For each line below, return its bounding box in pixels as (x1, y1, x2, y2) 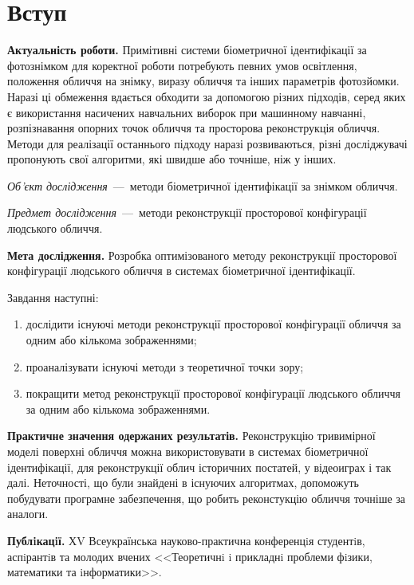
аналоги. (7, 505, 49, 522)
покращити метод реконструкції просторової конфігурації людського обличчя (26, 385, 400, 402)
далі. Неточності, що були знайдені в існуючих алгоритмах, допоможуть (7, 474, 359, 491)
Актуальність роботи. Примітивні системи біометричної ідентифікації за (7, 41, 367, 58)
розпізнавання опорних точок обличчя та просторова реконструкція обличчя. (7, 120, 380, 136)
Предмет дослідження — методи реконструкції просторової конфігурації (7, 204, 367, 221)
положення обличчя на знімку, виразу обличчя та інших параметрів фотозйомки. (7, 73, 400, 89)
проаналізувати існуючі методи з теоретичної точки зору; (26, 358, 304, 375)
